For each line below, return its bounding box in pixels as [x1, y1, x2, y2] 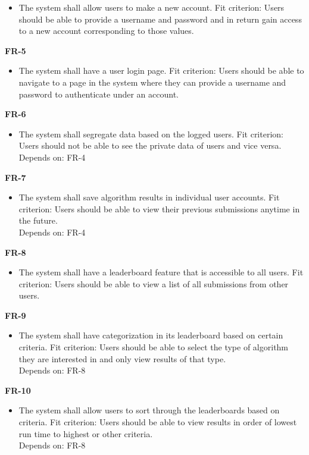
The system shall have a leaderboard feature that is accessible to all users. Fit [18, 266, 304, 278]
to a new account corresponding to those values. [18, 24, 194, 37]
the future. [18, 214, 58, 227]
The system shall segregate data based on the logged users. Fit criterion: [18, 127, 283, 140]
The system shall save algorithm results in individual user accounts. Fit [18, 191, 280, 203]
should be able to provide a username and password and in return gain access [18, 12, 302, 25]
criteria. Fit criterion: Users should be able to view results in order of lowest [18, 416, 297, 428]
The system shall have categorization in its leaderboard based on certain [18, 329, 283, 341]
